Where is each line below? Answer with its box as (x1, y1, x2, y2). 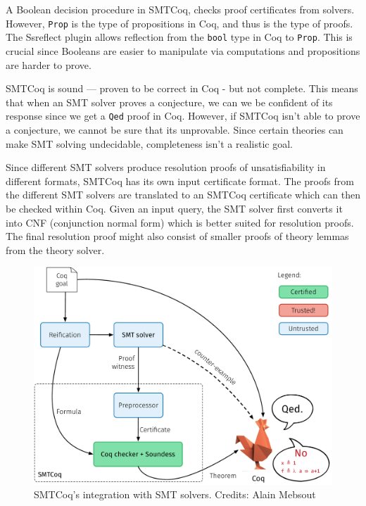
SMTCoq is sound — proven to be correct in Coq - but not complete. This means (6, 81, 358, 96)
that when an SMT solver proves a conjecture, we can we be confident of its (6, 94, 333, 109)
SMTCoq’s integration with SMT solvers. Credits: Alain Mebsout (34, 487, 316, 502)
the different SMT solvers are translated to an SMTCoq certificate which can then (6, 187, 361, 202)
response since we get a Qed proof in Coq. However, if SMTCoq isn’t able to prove (6, 108, 360, 123)
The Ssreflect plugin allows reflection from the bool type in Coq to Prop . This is (6, 30, 353, 44)
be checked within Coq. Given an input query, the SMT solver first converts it (6, 201, 343, 215)
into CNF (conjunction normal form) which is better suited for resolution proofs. (6, 215, 354, 229)
